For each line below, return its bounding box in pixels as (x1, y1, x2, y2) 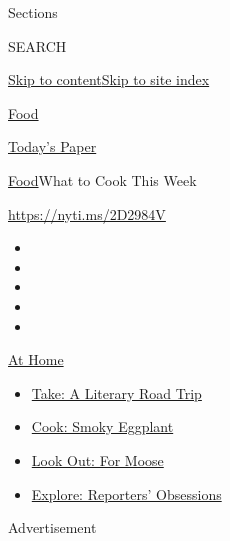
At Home (8, 349, 64, 370)
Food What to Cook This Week (8, 169, 197, 190)
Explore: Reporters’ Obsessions (31, 483, 222, 504)
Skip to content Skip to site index (8, 69, 210, 90)
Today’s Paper (8, 136, 97, 157)
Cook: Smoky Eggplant (31, 416, 174, 437)
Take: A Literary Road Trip (31, 382, 202, 403)
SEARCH (8, 35, 67, 56)
